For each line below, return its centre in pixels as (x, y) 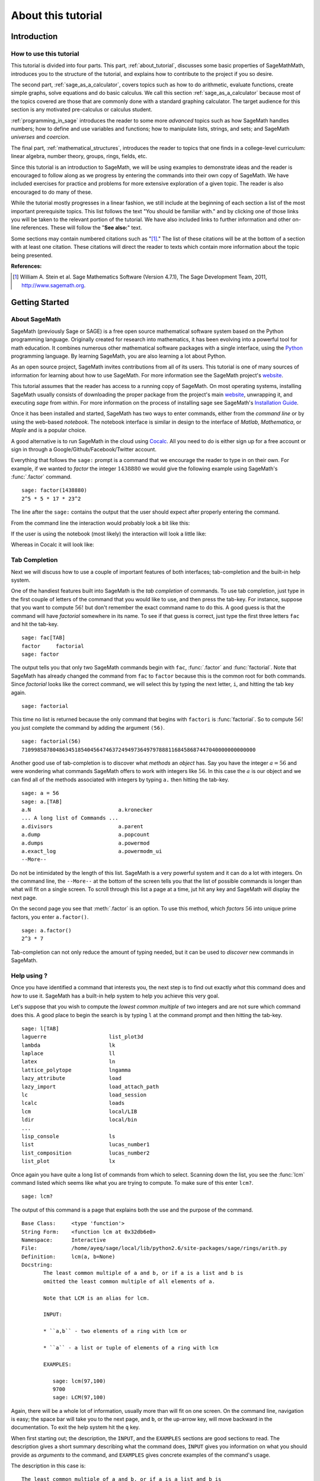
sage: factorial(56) (51, 741)
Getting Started (40, 302)
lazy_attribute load (71, 1078)
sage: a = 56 (40, 793)
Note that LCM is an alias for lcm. (97, 1298)
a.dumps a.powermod (86, 843)
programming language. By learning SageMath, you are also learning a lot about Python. (119, 356)
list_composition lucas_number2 (86, 1153)
